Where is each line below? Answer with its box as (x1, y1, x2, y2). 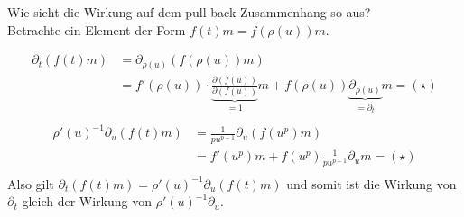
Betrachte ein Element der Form (7, 20, 186, 39)
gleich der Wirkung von (22, 192, 153, 211)
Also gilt (7, 174, 54, 193)
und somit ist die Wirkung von (286, 174, 457, 193)
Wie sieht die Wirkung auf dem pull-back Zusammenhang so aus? (7, 3, 371, 21)
